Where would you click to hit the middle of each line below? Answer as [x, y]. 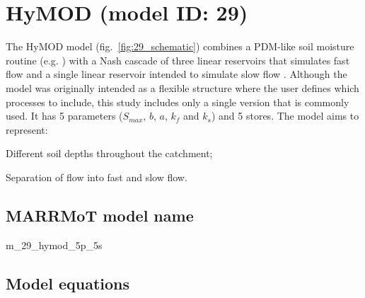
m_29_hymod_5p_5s [54, 245]
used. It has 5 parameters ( [64, 116]
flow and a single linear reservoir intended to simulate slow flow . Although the [176, 74]
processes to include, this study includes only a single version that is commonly [178, 102]
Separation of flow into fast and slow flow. [97, 177]
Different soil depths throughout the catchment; [109, 153]
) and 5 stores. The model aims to [285, 116]
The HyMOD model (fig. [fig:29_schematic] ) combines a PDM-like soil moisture [180, 46]
